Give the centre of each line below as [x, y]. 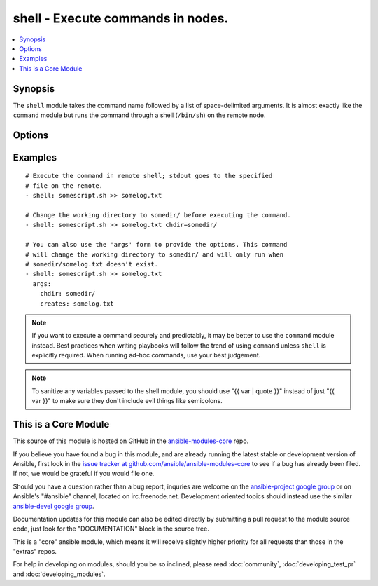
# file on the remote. [64, 185]
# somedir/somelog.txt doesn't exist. [92, 264]
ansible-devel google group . [54, 506]
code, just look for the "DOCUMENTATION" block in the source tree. [111, 529]
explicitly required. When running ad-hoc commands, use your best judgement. [146, 355]
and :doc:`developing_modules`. [59, 574]
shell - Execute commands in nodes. [121, 18]
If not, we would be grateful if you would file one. [84, 474]
